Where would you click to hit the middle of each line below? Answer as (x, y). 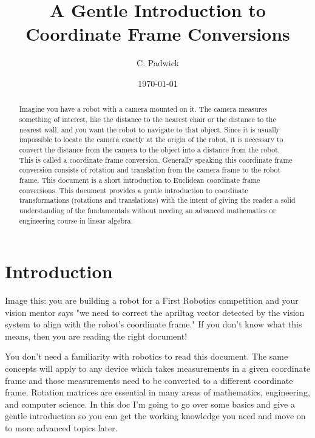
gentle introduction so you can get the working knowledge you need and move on (155, 416)
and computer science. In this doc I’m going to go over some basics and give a (150, 404)
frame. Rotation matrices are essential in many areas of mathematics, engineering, (157, 392)
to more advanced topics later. (61, 428)
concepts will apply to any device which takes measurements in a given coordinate (158, 368)
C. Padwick (158, 63)
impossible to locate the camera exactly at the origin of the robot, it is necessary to (151, 139)
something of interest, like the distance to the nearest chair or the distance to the (147, 119)
